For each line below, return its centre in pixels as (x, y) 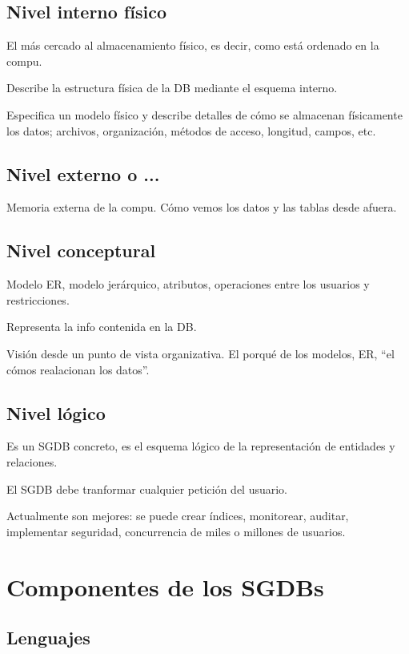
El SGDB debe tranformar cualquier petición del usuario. (147, 488)
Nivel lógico (56, 412)
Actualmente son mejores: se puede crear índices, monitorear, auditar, (178, 516)
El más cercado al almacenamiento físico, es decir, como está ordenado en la (193, 45)
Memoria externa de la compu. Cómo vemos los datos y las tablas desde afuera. (202, 207)
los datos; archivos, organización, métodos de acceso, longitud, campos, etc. (191, 130)
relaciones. (32, 461)
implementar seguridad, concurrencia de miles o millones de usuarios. (176, 531)
